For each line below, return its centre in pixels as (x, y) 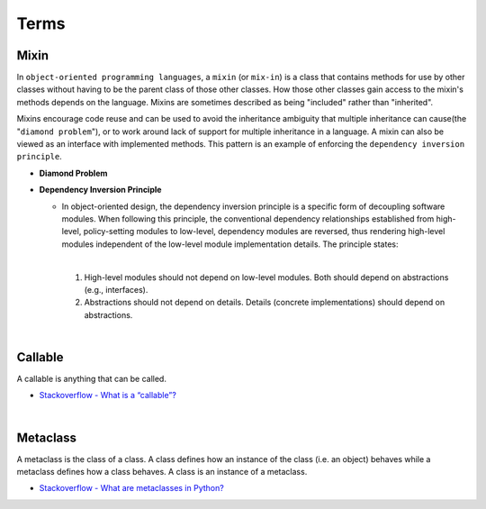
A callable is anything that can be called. (91, 379)
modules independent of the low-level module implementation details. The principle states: (230, 244)
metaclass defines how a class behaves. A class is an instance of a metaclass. (162, 472)
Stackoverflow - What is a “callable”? (108, 395)
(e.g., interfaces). (116, 289)
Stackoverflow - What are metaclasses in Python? (131, 488)
